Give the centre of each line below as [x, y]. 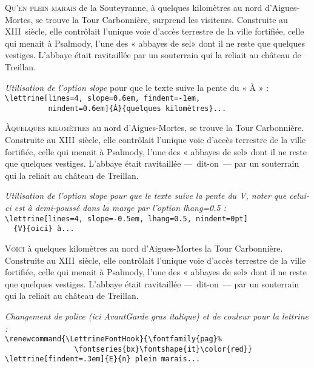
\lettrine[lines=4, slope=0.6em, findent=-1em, [103, 99]
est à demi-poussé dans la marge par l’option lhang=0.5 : [120, 208]
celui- [299, 196]
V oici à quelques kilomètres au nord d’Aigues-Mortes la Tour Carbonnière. [144, 248]
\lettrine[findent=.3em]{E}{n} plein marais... [103, 359]
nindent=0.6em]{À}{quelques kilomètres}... [137, 108]
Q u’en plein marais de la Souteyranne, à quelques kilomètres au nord [134, 7]
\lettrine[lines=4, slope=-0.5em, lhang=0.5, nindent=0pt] [126, 219]
